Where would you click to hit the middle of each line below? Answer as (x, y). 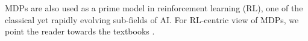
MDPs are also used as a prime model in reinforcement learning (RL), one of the (154, 8)
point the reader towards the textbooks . (80, 31)
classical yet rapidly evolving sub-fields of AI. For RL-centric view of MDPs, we (152, 19)
